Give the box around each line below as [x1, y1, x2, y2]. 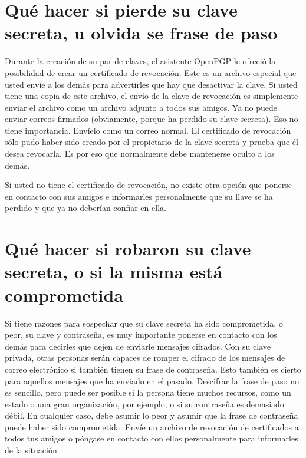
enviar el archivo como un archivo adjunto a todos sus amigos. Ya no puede [5, 101, 278, 113]
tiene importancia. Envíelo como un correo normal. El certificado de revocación [5, 124, 291, 136]
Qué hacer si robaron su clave [5, 236, 251, 261]
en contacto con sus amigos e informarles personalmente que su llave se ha [5, 190, 273, 202]
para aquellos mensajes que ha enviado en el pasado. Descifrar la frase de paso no [5, 374, 300, 387]
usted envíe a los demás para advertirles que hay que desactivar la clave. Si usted [5, 78, 298, 90]
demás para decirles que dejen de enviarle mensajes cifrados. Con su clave [5, 340, 271, 352]
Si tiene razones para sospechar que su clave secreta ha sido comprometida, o [5, 317, 283, 329]
